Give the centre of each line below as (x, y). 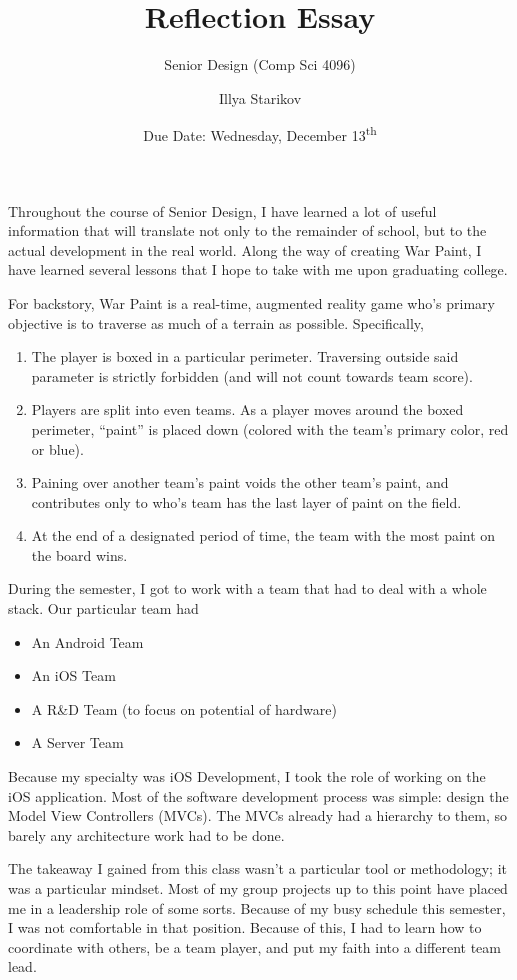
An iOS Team (73, 675)
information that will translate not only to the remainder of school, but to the (247, 230)
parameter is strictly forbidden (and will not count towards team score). (252, 375)
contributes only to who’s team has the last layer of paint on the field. (246, 501)
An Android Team (87, 641)
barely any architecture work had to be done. (146, 834)
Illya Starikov (260, 97)
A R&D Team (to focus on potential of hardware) (184, 708)
